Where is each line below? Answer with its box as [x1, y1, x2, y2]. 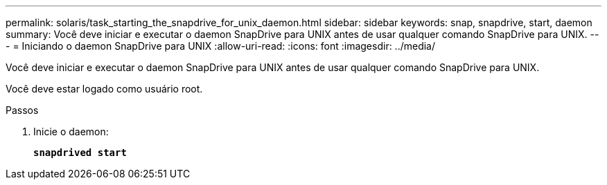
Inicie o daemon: [33, 126, 109, 137]
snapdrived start [33, 147, 127, 158]
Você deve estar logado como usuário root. [6, 83, 203, 95]
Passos [6, 104, 39, 116]
